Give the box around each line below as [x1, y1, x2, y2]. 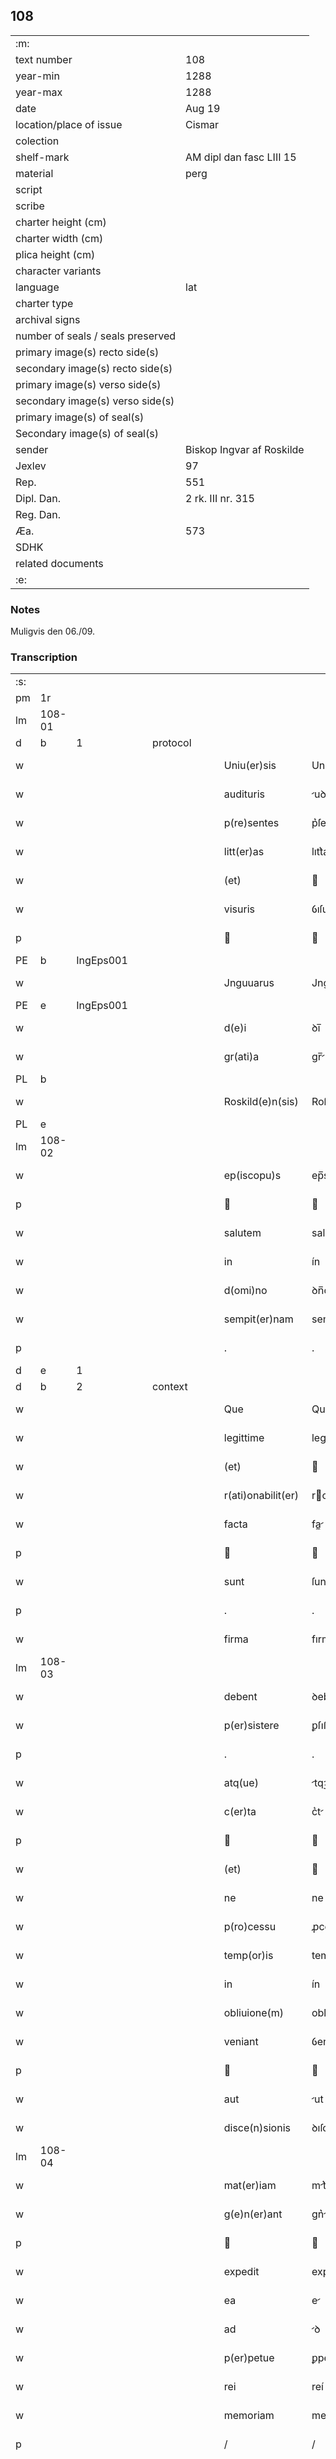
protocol [152, 736, 192, 750]
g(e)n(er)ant [223, 2207, 283, 2221]
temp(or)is [223, 1949, 274, 1963]
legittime [223, 1431, 265, 1445]
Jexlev [15, 459, 47, 473]
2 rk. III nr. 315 [185, 491, 255, 505]
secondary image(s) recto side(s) [15, 361, 173, 375]
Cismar [185, 117, 220, 131]
